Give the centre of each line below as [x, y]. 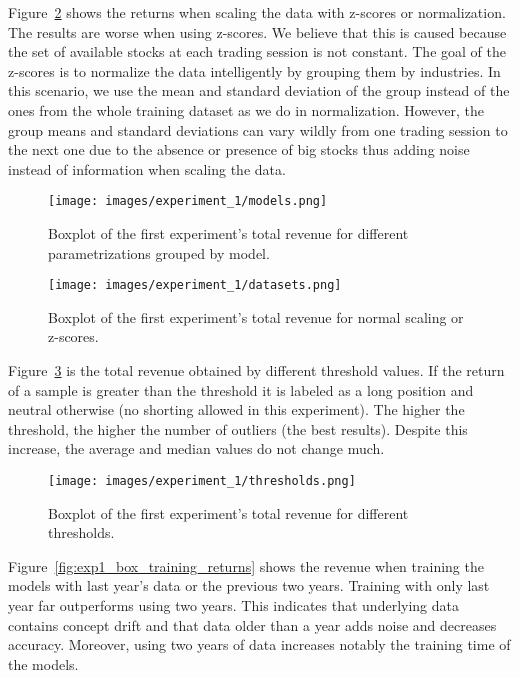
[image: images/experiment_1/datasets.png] [195, 285]
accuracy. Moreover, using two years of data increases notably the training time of [259, 644]
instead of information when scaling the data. [147, 168]
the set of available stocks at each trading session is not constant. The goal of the [257, 51]
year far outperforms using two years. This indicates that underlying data [233, 605]
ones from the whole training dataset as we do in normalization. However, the [246, 109]
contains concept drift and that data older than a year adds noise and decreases [252, 624]
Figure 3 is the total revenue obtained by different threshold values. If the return [256, 370]
